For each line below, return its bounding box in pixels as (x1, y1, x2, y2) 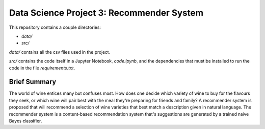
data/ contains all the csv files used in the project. (9, 49, 110, 55)
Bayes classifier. (9, 118, 42, 124)
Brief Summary (9, 78, 56, 86)
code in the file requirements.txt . (9, 65, 75, 71)
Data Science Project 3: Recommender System (9, 7, 204, 18)
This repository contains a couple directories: (9, 24, 101, 30)
